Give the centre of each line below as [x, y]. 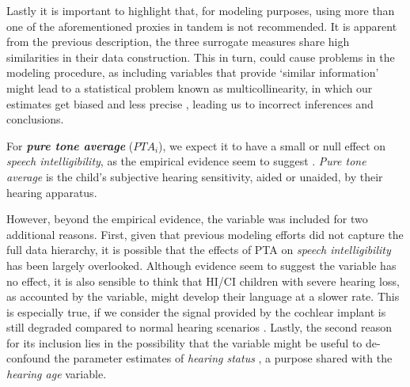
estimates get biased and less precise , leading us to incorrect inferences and [190, 103]
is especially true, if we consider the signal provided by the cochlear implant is [196, 311]
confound [28, 358]
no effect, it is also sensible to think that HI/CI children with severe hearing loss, [203, 281]
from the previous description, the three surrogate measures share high [178, 42]
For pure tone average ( [70, 145]
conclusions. [35, 119]
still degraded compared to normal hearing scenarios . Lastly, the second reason [199, 327]
